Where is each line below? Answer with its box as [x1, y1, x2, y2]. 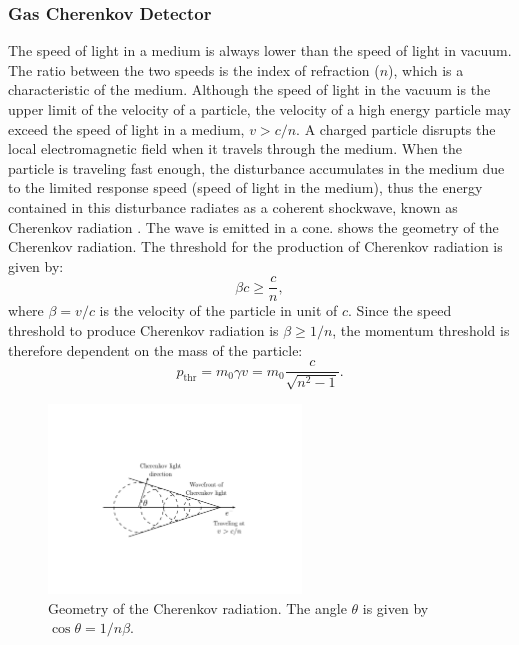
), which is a [388, 59, 464, 80]
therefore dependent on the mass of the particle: [8, 339, 303, 360]
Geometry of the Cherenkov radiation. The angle [48, 597, 347, 618]
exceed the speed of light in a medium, [8, 118, 245, 139]
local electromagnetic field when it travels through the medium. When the [8, 138, 463, 159]
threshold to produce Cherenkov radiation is [8, 320, 279, 340]
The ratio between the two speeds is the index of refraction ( [8, 59, 380, 80]
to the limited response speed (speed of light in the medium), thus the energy [8, 177, 483, 198]
